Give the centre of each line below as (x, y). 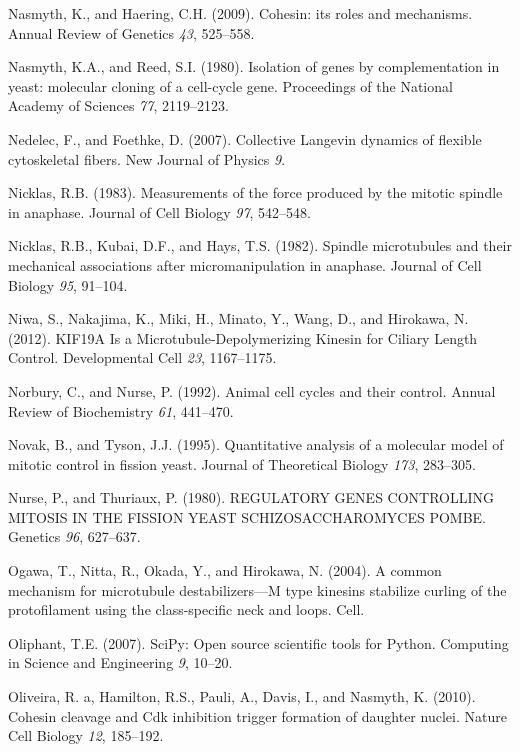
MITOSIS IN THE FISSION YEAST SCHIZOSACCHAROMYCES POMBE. (247, 516)
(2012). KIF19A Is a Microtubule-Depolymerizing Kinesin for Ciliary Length (243, 337)
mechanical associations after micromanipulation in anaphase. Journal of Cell (245, 264)
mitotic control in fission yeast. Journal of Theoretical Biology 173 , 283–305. (242, 463)
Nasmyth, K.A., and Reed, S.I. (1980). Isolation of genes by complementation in (254, 66)
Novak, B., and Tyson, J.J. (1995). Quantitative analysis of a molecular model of (256, 444)
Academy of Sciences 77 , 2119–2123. (118, 105)
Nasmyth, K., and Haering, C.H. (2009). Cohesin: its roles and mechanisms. (240, 13)
